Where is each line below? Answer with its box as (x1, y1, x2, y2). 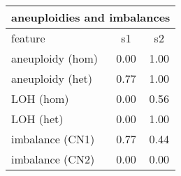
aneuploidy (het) (11, 70, 93, 86)
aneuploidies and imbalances (11, 9, 171, 25)
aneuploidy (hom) (11, 50, 99, 66)
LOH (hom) (11, 90, 69, 106)
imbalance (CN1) (11, 131, 95, 147)
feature (11, 30, 45, 46)
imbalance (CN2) (11, 151, 95, 167)
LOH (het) (11, 111, 64, 127)
